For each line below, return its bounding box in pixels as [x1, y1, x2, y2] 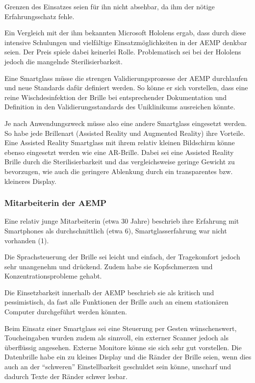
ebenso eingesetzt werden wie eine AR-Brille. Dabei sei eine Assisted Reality [4, 147, 234, 157]
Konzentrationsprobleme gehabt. [4, 271, 102, 281]
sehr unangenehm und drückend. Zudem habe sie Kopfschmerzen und [4, 261, 213, 271]
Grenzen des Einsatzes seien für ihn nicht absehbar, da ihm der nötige [4, 1, 215, 11]
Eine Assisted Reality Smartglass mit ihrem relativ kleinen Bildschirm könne [4, 137, 235, 148]
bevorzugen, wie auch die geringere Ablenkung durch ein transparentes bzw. [4, 166, 233, 176]
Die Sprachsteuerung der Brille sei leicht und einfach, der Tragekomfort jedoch [4, 252, 240, 262]
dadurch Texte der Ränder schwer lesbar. [4, 371, 127, 381]
